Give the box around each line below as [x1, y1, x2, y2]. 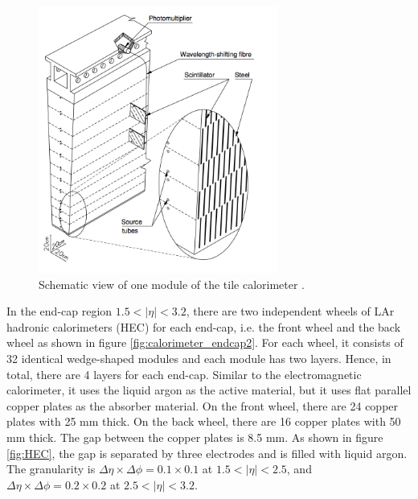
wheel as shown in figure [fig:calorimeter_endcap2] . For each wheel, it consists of [6, 334, 404, 351]
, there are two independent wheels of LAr [186, 303, 395, 320]
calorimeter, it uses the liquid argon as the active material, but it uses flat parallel [6, 381, 412, 398]
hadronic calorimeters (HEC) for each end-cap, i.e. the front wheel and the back [6, 318, 401, 335]
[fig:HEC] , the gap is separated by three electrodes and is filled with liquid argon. [6, 444, 408, 461]
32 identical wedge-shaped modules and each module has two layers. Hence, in [6, 350, 391, 367]
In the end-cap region [6, 303, 113, 320]
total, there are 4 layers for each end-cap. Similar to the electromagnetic [6, 365, 362, 382]
